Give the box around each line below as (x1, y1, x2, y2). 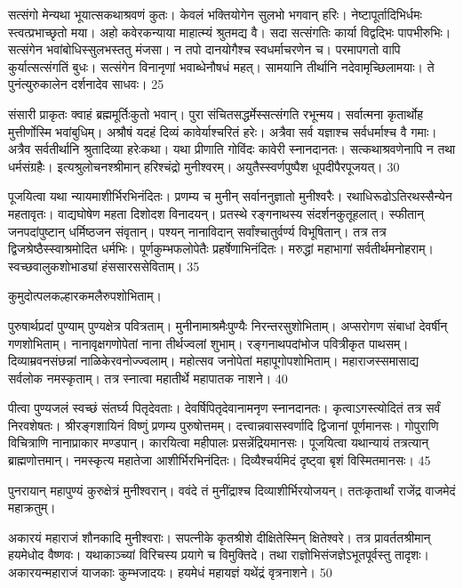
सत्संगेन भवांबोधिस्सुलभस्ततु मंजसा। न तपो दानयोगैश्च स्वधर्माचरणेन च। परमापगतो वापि (8, 40, 401, 59)
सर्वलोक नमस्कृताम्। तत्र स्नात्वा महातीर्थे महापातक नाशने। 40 (8, 368, 288, 387)
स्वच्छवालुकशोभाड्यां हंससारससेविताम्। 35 (8, 256, 200, 275)
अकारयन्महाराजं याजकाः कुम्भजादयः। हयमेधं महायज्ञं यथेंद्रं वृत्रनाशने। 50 (8, 563, 332, 582)
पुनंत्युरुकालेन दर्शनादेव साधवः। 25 (8, 75, 164, 93)
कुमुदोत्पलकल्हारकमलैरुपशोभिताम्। (8, 286, 162, 305)
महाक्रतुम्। (8, 498, 56, 517)
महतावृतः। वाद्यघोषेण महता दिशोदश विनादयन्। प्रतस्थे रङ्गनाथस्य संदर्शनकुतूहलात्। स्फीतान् (8, 204, 425, 222)
